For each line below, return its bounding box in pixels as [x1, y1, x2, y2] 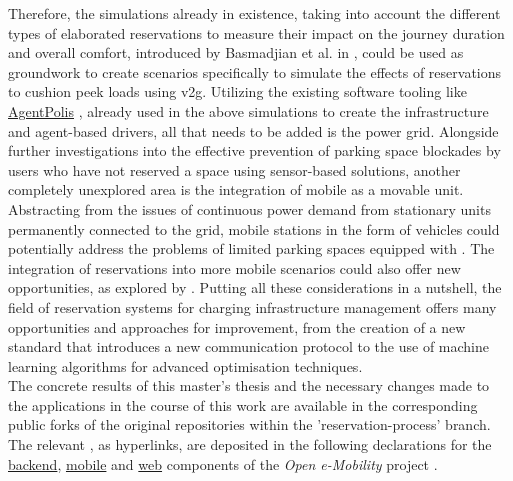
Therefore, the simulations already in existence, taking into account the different [8, 3, 501, 23]
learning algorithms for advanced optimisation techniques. [8, 355, 363, 376]
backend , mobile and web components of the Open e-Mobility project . [8, 453, 438, 474]
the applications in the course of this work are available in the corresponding [8, 394, 478, 415]
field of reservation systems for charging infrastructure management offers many [8, 296, 497, 317]
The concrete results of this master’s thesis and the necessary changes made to [8, 375, 490, 396]
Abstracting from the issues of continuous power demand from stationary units [8, 198, 491, 219]
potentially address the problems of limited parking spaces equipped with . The [8, 238, 495, 259]
